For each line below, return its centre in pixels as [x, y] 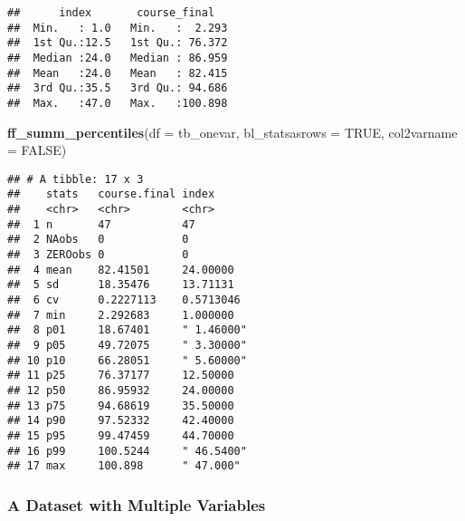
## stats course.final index [111, 194]
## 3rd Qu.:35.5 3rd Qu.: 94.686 [118, 88]
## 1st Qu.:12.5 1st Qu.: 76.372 [118, 43]
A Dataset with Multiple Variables [137, 504]
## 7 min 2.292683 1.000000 [121, 315]
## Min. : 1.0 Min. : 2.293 [118, 28]
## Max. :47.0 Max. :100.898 [118, 103]
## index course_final [111, 13]
